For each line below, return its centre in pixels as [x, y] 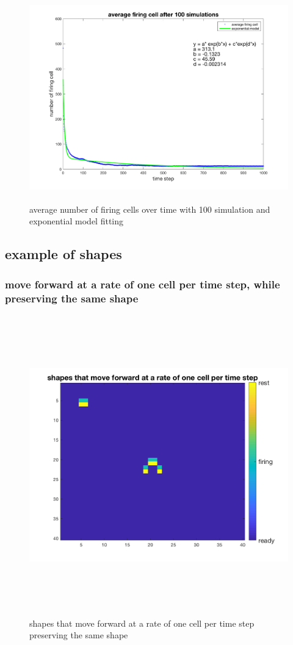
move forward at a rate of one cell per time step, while [143, 284]
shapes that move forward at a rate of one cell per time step [142, 623]
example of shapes [63, 254]
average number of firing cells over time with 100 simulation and [150, 209]
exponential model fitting [77, 221]
